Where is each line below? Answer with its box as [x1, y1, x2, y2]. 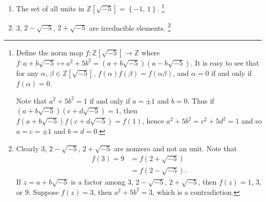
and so [241, 115, 262, 126]
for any [16, 67, 39, 78]
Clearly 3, [16, 143, 47, 153]
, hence [142, 115, 164, 126]
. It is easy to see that [190, 57, 259, 68]
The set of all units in [16, 3, 84, 13]
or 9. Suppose [16, 186, 59, 197]
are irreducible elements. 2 [89, 21, 171, 33]
